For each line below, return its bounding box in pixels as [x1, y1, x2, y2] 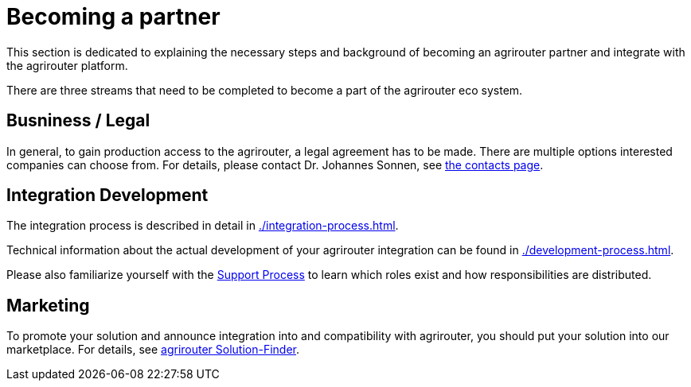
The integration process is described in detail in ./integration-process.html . [6, 219, 399, 233]
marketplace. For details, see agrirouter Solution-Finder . [6, 342, 300, 357]
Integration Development [6, 185, 209, 206]
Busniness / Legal [6, 110, 150, 131]
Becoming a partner [6, 3, 221, 30]
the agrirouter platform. [6, 58, 128, 72]
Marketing [6, 295, 90, 315]
